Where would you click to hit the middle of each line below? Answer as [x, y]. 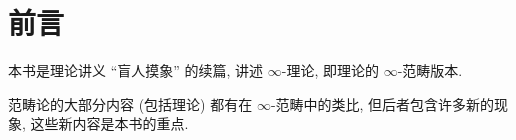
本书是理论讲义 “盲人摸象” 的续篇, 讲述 [136, 70]
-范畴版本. [430, 70]
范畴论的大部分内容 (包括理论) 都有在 [130, 103]
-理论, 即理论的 [330, 70]
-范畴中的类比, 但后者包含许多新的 [382, 103]
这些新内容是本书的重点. [109, 123]
